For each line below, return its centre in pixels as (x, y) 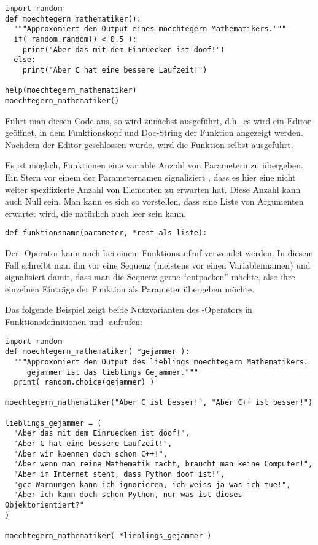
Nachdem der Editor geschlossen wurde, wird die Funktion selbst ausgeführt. (149, 144)
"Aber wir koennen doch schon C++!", (91, 454)
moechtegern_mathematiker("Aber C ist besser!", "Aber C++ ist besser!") (159, 403)
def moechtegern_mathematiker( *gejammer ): (97, 352)
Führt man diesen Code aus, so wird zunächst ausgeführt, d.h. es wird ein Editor (158, 120)
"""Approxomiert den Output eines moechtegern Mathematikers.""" (150, 29)
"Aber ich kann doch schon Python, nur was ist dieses (128, 495)
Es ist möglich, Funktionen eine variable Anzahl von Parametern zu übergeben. (154, 165)
